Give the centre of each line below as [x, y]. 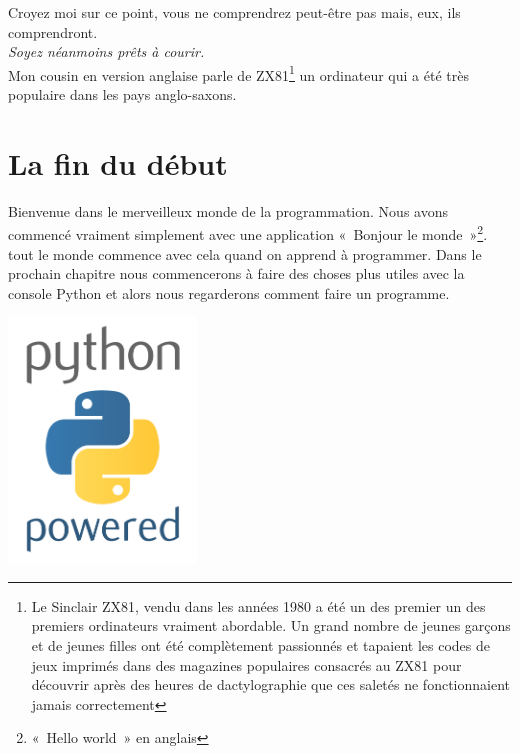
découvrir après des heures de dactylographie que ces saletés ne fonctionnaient [270, 684]
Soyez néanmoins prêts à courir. [106, 51]
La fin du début [118, 162]
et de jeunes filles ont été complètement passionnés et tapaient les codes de [260, 645]
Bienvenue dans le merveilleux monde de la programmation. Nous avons [228, 210]
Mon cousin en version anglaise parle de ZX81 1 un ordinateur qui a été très [238, 73]
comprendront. [53, 31]
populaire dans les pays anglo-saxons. [122, 94]
